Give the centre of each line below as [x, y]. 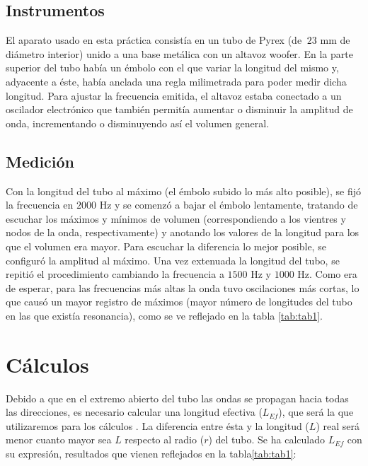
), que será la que [316, 412]
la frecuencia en [40, 205]
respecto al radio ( [165, 439]
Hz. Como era [327, 274]
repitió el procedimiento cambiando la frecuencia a [115, 274]
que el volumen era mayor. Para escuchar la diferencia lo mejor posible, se [166, 246]
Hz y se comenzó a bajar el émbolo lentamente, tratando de [229, 205]
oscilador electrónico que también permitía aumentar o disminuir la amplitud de [179, 109]
